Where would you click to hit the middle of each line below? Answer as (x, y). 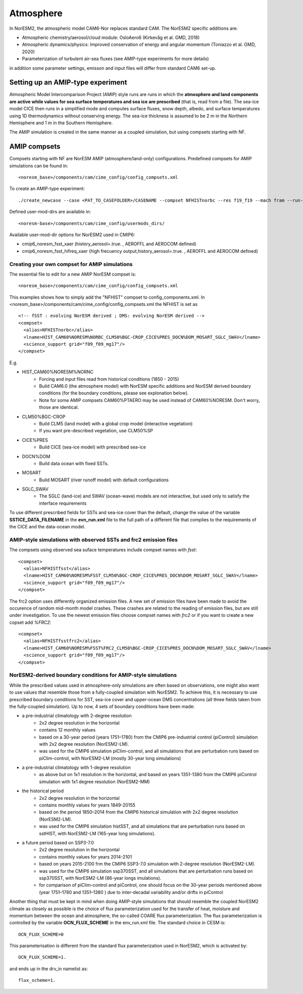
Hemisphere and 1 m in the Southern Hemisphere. (61, 123)
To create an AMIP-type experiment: (47, 189)
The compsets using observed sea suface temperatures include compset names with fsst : (103, 550)
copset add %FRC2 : (30, 622)
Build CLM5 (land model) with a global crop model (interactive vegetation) (116, 423)
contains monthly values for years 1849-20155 (87, 805)
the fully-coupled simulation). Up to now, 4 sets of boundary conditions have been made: (102, 706)
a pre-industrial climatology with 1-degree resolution (77, 767)
